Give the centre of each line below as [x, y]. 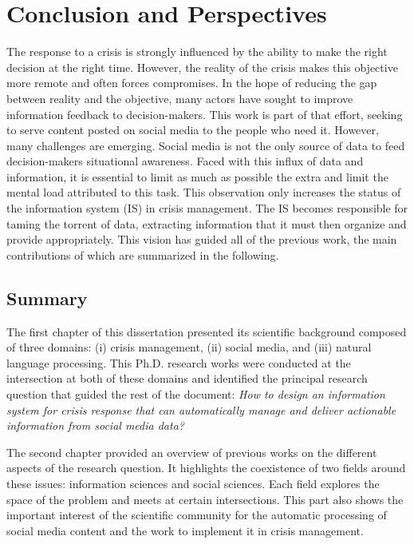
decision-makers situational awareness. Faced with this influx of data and [185, 161]
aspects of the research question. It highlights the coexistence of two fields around [206, 468]
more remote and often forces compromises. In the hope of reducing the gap [192, 83]
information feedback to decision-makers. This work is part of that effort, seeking [205, 114]
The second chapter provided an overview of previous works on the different [192, 452]
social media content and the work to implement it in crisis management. [185, 530]
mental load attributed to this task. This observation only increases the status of [204, 192]
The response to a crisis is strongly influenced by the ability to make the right [197, 52]
